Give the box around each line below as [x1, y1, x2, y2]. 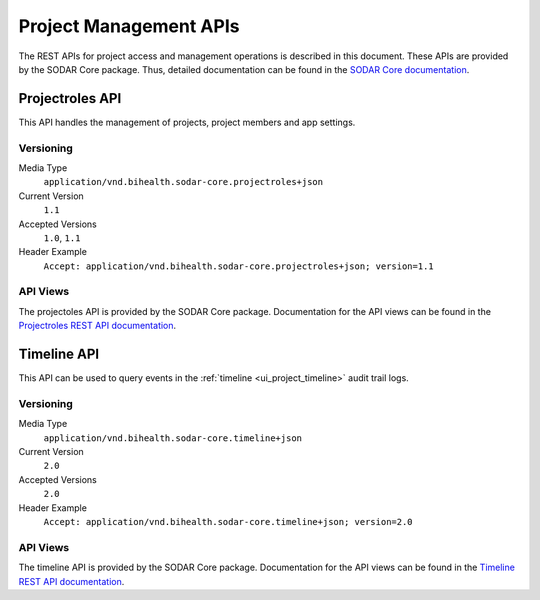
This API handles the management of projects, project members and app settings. [18, 116, 356, 128]
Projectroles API [18, 90, 122, 107]
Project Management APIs [18, 15, 240, 37]
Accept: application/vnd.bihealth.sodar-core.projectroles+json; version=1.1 [43, 260, 434, 272]
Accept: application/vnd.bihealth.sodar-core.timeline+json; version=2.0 [43, 516, 414, 528]
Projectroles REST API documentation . [18, 320, 177, 332]
